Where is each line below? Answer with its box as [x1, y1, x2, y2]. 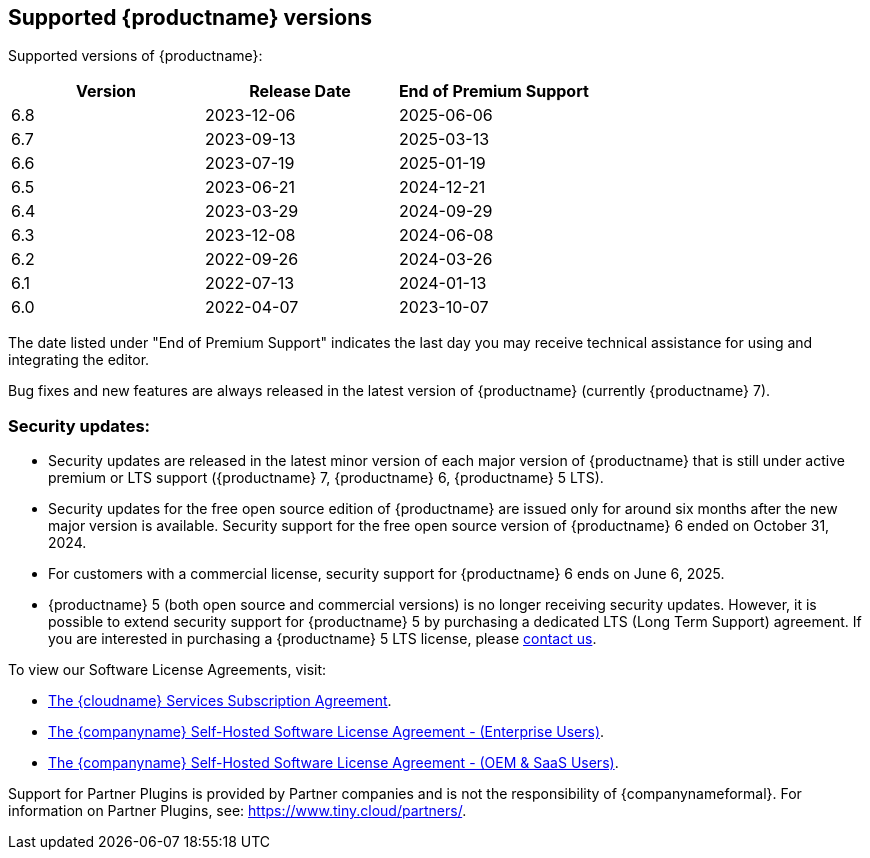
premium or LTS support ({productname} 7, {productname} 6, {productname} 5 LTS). [48, 469, 604, 487]
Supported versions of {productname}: [8, 47, 263, 65]
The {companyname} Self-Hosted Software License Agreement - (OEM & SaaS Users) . [48, 754, 619, 772]
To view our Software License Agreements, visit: [8, 661, 327, 679]
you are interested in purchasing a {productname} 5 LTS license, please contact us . [48, 630, 597, 648]
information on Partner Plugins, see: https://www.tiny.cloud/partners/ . [8, 802, 467, 820]
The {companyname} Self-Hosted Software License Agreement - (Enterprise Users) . [48, 723, 605, 741]
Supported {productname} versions [8, 5, 373, 30]
